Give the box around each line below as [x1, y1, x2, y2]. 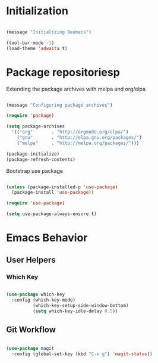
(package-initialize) [6, 151, 60, 157]
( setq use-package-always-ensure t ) [6, 211, 97, 217]
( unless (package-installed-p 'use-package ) [6, 184, 118, 190]
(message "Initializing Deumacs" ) [6, 29, 92, 35]
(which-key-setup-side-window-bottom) [32, 302, 129, 308]
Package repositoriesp [6, 66, 120, 79]
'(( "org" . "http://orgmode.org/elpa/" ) [11, 129, 129, 135]
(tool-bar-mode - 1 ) [6, 40, 55, 46]
